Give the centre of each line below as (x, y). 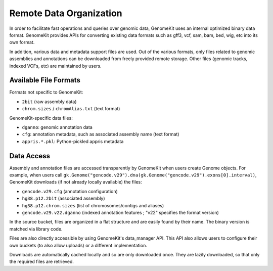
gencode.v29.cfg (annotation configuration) (70, 191)
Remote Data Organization (66, 13)
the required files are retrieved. (42, 262)
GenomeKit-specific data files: (41, 118)
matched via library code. (36, 229)
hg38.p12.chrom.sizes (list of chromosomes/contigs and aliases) (93, 205)
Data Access (30, 156)
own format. (22, 42)
